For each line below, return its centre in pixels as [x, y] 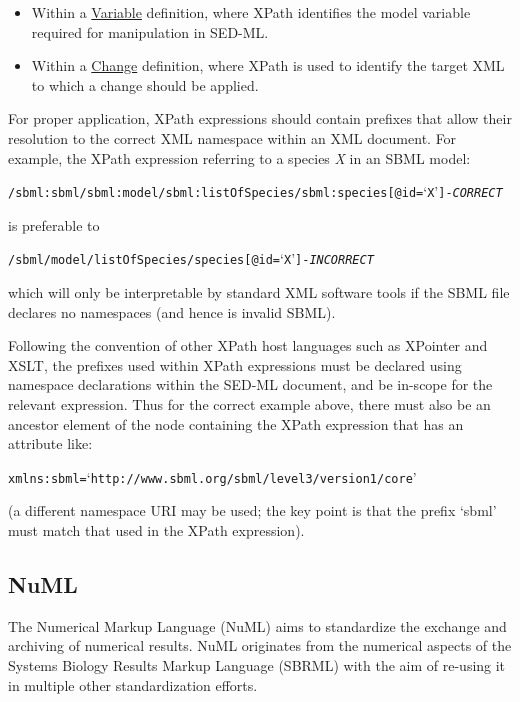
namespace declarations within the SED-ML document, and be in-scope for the [250, 384]
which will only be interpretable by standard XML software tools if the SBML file [259, 292]
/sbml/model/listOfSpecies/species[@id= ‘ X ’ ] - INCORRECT [191, 258]
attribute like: [50, 443]
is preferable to [54, 224]
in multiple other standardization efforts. [133, 684]
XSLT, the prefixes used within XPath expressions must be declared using [235, 364]
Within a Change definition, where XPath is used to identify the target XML [268, 65]
